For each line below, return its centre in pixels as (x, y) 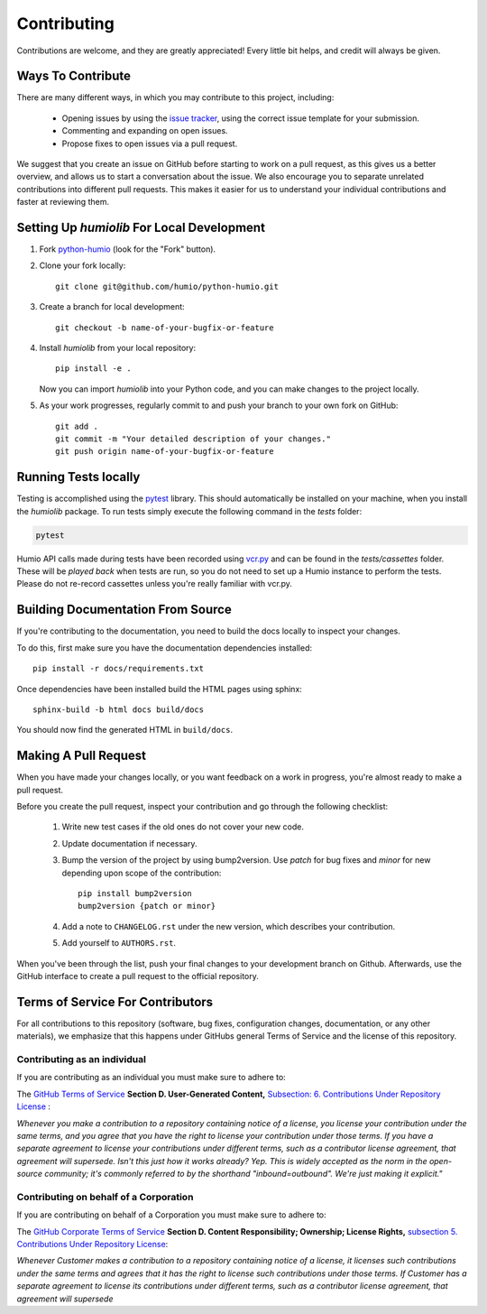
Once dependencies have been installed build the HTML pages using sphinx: (159, 689)
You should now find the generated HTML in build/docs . (125, 730)
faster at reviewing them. (63, 202)
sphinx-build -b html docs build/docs (119, 709)
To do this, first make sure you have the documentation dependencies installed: (165, 648)
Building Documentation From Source (124, 610)
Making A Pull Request (81, 756)
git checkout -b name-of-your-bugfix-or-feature (165, 328)
